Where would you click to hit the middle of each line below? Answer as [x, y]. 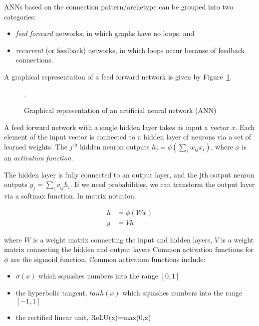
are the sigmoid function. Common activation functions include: [108, 259]
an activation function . [39, 157]
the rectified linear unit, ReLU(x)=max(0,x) [83, 317]
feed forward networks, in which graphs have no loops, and [105, 33]
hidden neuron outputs [115, 146]
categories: [20, 16]
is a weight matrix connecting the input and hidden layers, [123, 239]
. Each [245, 127]
